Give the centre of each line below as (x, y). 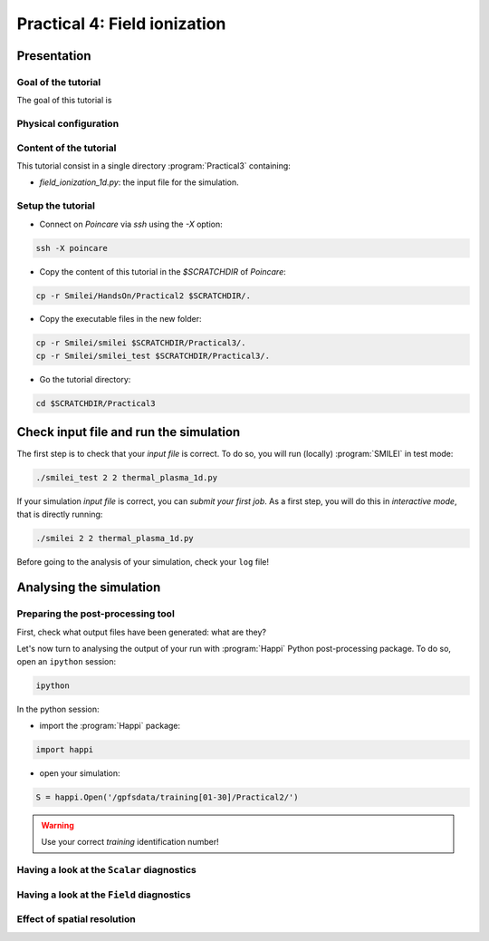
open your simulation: (80, 773)
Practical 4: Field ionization (121, 24)
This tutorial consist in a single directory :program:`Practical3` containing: (154, 166)
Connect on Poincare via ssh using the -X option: (131, 224)
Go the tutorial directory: (85, 379)
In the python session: (58, 709)
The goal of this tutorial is (64, 101)
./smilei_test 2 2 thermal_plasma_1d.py (126, 478)
